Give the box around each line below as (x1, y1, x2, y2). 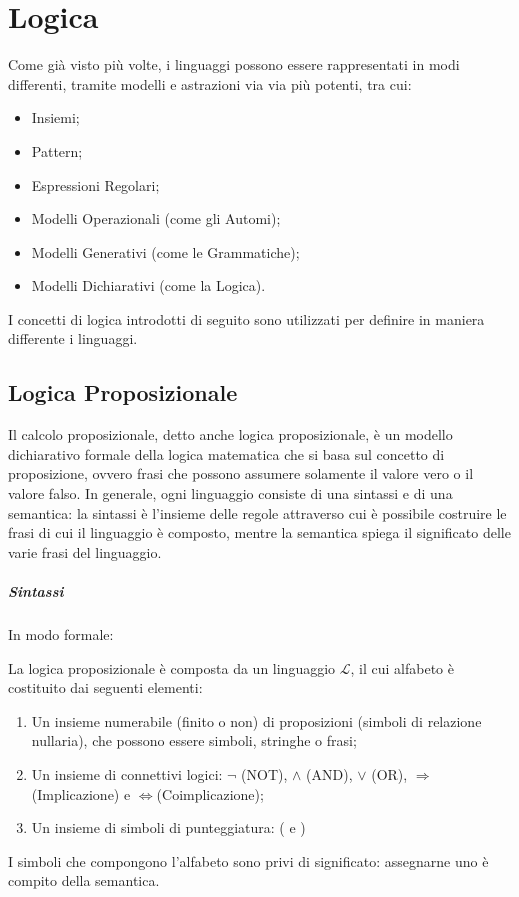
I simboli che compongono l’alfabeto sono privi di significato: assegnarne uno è (8, 850, 489, 871)
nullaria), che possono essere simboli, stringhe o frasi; (31, 730, 357, 751)
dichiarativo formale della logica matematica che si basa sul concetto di (8, 443, 445, 464)
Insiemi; (31, 107, 80, 128)
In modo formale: (8, 623, 114, 644)
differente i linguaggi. (8, 328, 138, 349)
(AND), (306, 763, 353, 784)
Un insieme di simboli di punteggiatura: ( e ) (31, 817, 306, 838)
